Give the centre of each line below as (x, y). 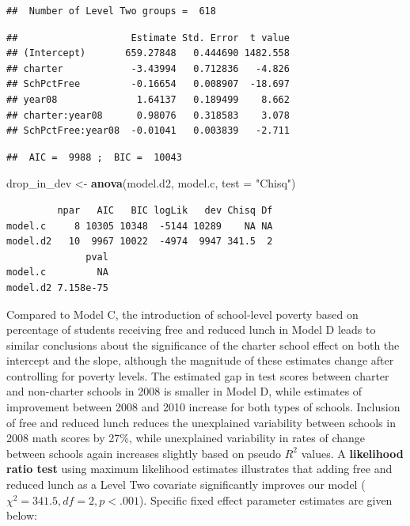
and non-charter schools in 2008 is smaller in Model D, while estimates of (184, 391)
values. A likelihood (352, 453)
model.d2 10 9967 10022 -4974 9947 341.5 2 (140, 242)
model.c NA (57, 272)
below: (22, 515)
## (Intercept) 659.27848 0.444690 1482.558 (148, 53)
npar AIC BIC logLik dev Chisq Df (165, 210)
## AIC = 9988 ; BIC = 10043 (94, 157)
